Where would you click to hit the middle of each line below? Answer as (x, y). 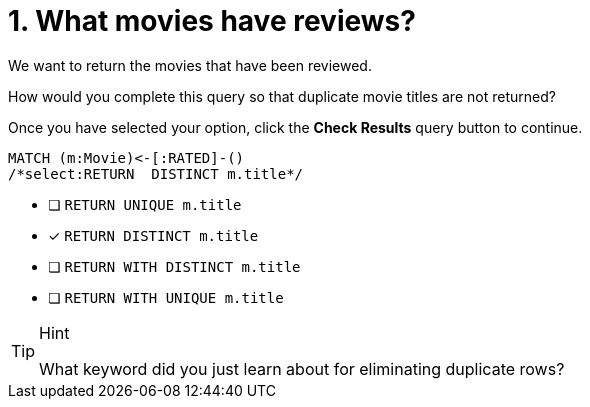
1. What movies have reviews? (212, 21)
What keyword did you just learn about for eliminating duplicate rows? (302, 368)
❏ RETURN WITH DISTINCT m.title (174, 266)
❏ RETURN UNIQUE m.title (145, 204)
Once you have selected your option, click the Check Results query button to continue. (295, 127)
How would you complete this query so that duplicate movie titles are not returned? (282, 96)
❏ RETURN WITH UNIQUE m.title (166, 297)
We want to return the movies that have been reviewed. (190, 65)
